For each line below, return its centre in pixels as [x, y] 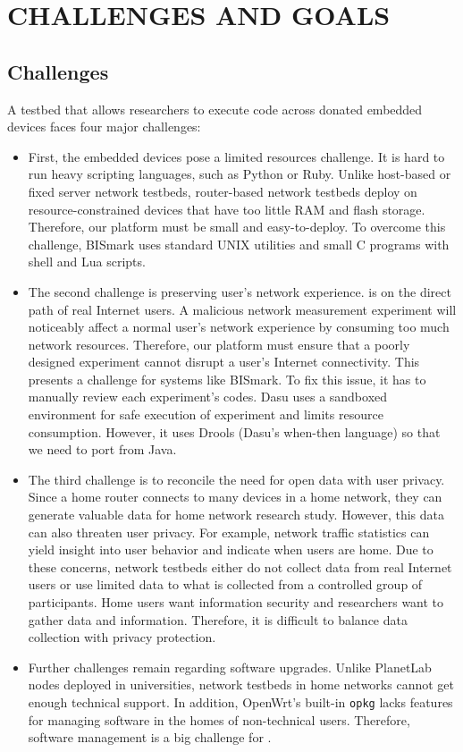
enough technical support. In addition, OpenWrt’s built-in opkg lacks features [240, 701]
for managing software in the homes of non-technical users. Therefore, [219, 719]
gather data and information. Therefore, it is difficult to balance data [218, 619]
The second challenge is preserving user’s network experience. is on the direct [240, 291]
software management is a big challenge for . [150, 737]
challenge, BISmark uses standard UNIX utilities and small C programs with [239, 244]
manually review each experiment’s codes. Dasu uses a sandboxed [208, 397]
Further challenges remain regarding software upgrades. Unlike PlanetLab [230, 667]
